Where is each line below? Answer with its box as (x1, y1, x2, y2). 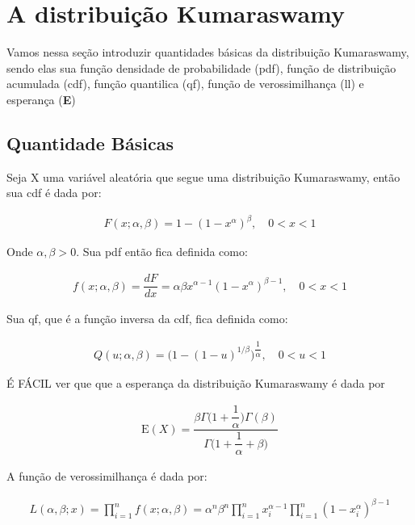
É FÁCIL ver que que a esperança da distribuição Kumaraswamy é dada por (6, 374, 385, 391)
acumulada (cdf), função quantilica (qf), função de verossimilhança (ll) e (6, 75, 364, 92)
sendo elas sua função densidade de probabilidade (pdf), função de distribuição (6, 59, 396, 76)
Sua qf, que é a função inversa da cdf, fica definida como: (6, 310, 288, 327)
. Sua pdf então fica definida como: (76, 243, 248, 260)
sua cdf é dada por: (6, 184, 102, 201)
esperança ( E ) (6, 90, 76, 107)
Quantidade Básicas (6, 130, 174, 155)
